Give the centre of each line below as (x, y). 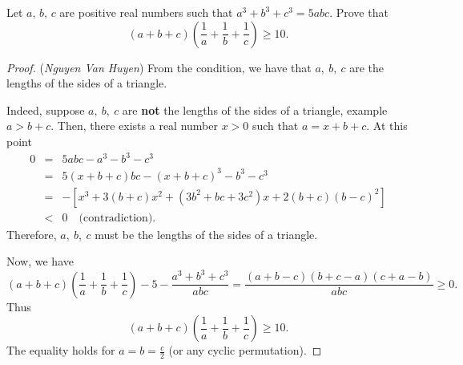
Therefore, (32, 234)
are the (367, 67)
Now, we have (40, 261)
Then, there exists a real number (137, 126)
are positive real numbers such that (146, 12)
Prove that (362, 12)
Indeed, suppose (46, 109)
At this (390, 126)
